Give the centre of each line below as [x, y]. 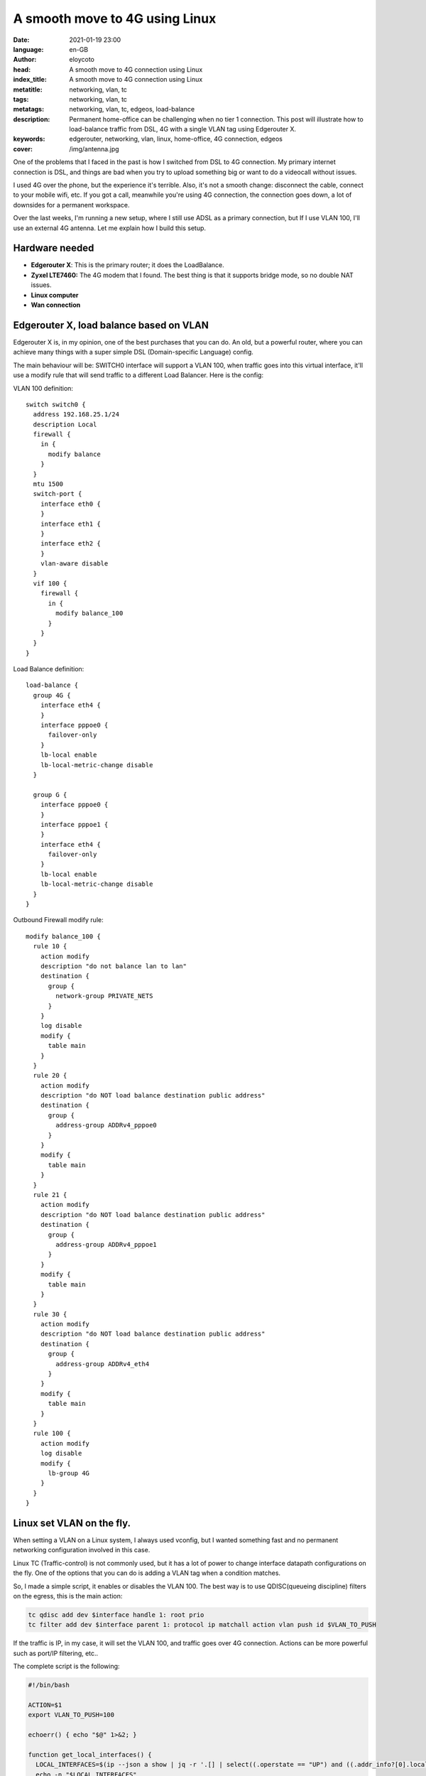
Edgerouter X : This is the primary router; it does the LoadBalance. [128, 265]
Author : [25, 60]
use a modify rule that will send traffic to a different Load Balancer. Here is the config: [138, 375]
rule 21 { [50, 1195]
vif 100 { [50, 583]
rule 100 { [52, 1434]
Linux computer [55, 295]
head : [22, 69]
